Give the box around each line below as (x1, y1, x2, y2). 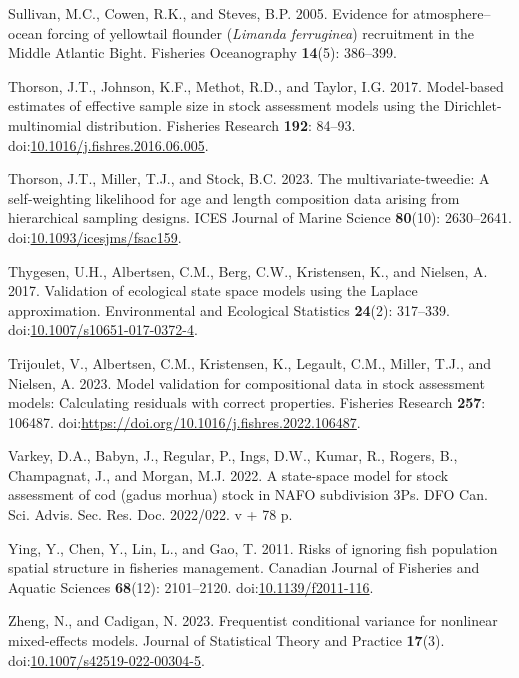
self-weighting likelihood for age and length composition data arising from (8, 187, 460, 208)
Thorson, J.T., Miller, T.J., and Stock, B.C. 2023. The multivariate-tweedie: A (8, 168, 490, 189)
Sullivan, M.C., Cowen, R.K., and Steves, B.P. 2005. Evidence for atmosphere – (8, 3, 491, 23)
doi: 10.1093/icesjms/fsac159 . (8, 226, 182, 247)
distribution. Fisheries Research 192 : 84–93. (86, 114, 356, 135)
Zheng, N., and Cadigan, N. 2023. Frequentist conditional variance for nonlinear (8, 610, 498, 631)
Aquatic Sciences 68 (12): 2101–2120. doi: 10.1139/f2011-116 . (8, 576, 374, 597)
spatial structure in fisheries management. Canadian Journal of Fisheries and (8, 557, 480, 578)
